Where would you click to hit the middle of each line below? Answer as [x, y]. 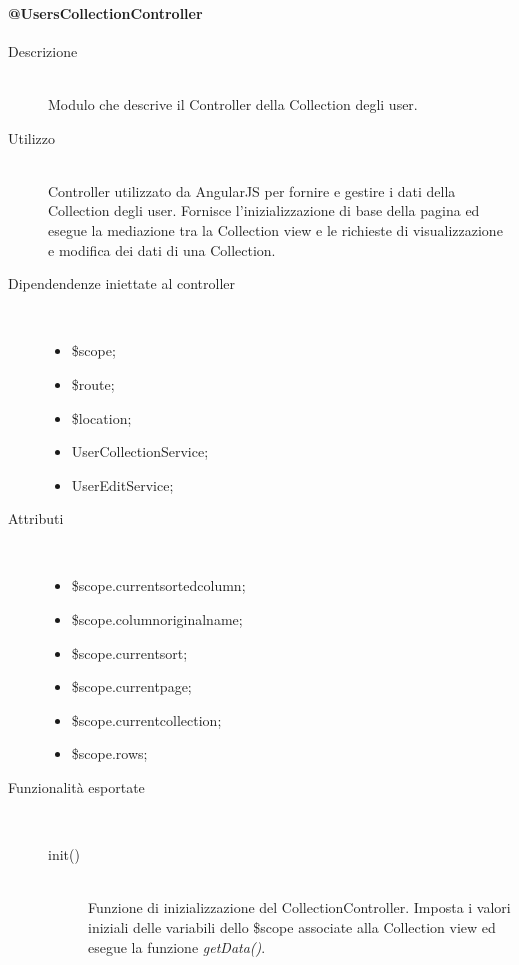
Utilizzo [32, 137]
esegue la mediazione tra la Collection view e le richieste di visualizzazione [275, 229]
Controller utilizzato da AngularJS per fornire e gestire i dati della [252, 190]
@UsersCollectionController [105, 12]
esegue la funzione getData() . [177, 946]
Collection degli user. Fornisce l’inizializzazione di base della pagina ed [264, 210]
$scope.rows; [109, 753]
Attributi [36, 518]
